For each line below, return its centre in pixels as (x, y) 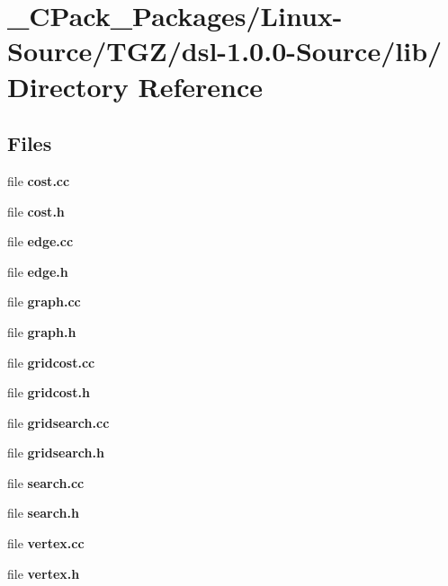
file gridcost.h (49, 392)
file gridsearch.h (56, 453)
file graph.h (42, 331)
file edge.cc (40, 241)
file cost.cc (39, 180)
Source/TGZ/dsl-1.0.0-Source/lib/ (225, 51)
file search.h (43, 513)
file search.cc (46, 482)
